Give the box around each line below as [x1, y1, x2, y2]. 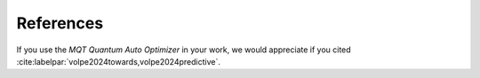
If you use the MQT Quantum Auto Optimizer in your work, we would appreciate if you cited [16, 44, 351, 55]
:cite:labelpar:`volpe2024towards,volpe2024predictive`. [16, 56, 221, 66]
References [16, 13, 104, 33]
